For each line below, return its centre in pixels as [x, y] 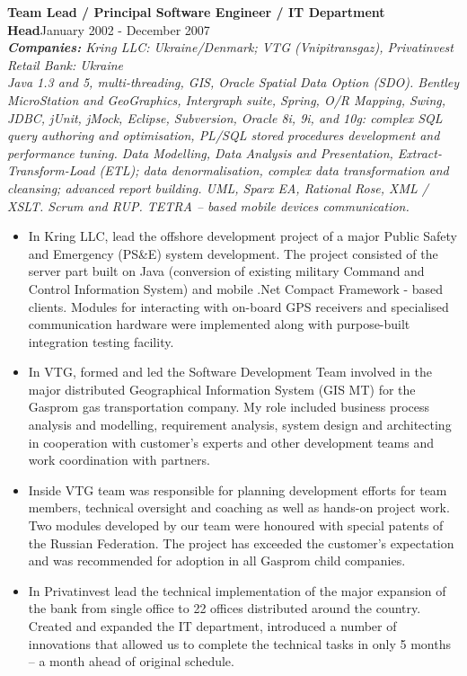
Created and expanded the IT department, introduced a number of [212, 626]
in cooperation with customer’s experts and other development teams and [231, 442]
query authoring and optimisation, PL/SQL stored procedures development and [224, 135]
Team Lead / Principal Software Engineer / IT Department [196, 12]
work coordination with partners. [119, 460]
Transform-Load [51, 170]
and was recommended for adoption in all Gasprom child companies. [217, 560]
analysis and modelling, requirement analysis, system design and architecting [240, 425]
